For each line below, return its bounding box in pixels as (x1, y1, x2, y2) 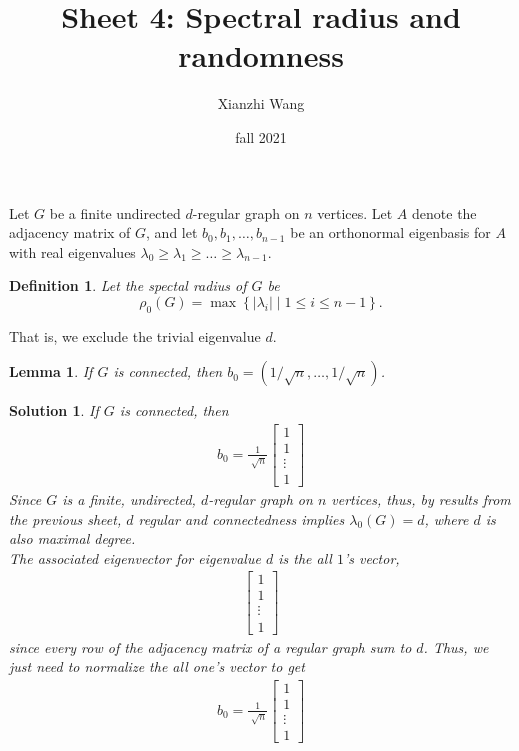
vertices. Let (317, 202, 393, 223)
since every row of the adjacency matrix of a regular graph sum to (9, 636, 412, 657)
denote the (412, 202, 477, 223)
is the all (278, 547, 332, 568)
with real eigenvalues (9, 241, 136, 262)
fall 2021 (235, 126, 287, 147)
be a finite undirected (49, 202, 181, 223)
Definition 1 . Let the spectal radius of (9, 275, 247, 296)
